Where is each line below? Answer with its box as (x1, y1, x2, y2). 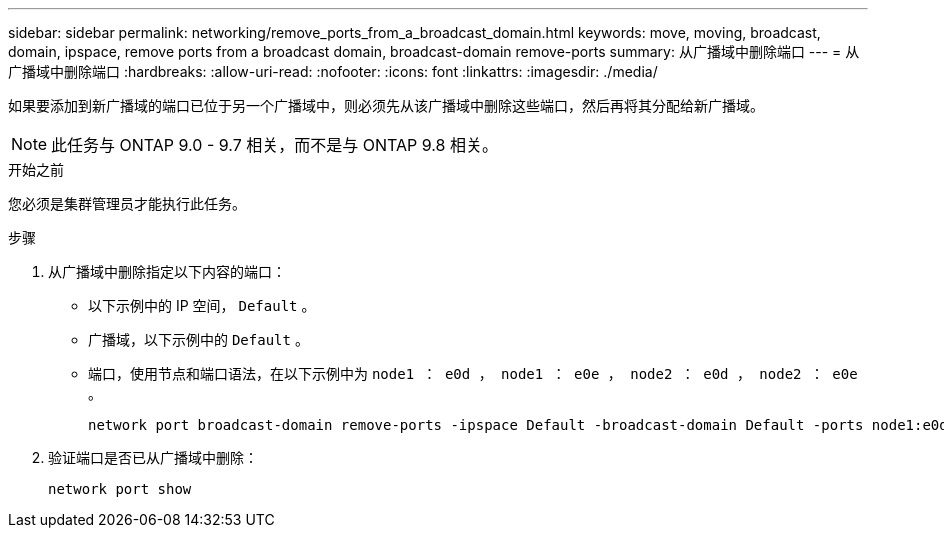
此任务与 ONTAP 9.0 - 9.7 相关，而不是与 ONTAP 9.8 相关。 (51, 135, 498, 155)
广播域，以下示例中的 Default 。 (88, 331, 309, 348)
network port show (48, 481, 192, 497)
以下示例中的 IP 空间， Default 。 (88, 297, 316, 314)
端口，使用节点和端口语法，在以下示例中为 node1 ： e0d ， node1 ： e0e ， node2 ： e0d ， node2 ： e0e (88, 365, 858, 382)
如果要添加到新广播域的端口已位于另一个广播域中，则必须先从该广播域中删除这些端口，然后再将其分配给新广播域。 (8, 97, 764, 114)
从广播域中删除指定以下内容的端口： (48, 263, 286, 280)
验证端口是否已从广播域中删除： (48, 449, 258, 466)
